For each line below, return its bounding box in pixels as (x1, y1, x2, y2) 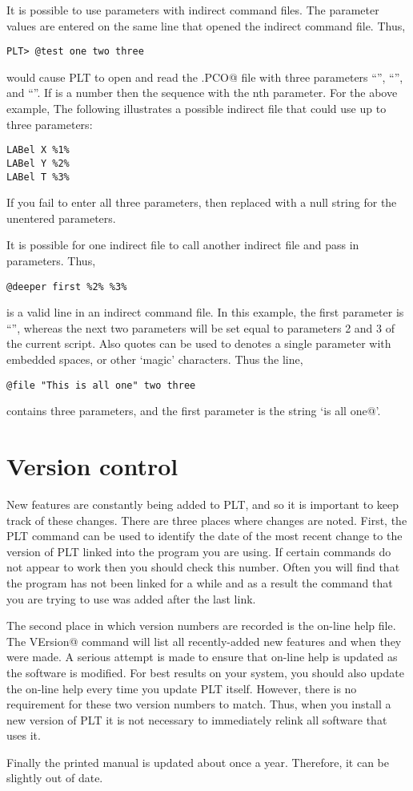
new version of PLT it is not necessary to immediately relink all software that (6, 711, 387, 728)
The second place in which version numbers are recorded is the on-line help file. (6, 617, 396, 634)
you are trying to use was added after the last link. (6, 590, 256, 607)
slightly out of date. (6, 769, 103, 786)
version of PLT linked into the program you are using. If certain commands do (6, 543, 391, 559)
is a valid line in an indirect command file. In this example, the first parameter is (6, 304, 404, 321)
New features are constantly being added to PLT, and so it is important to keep (6, 495, 399, 512)
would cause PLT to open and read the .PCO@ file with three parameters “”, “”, (6, 68, 403, 85)
